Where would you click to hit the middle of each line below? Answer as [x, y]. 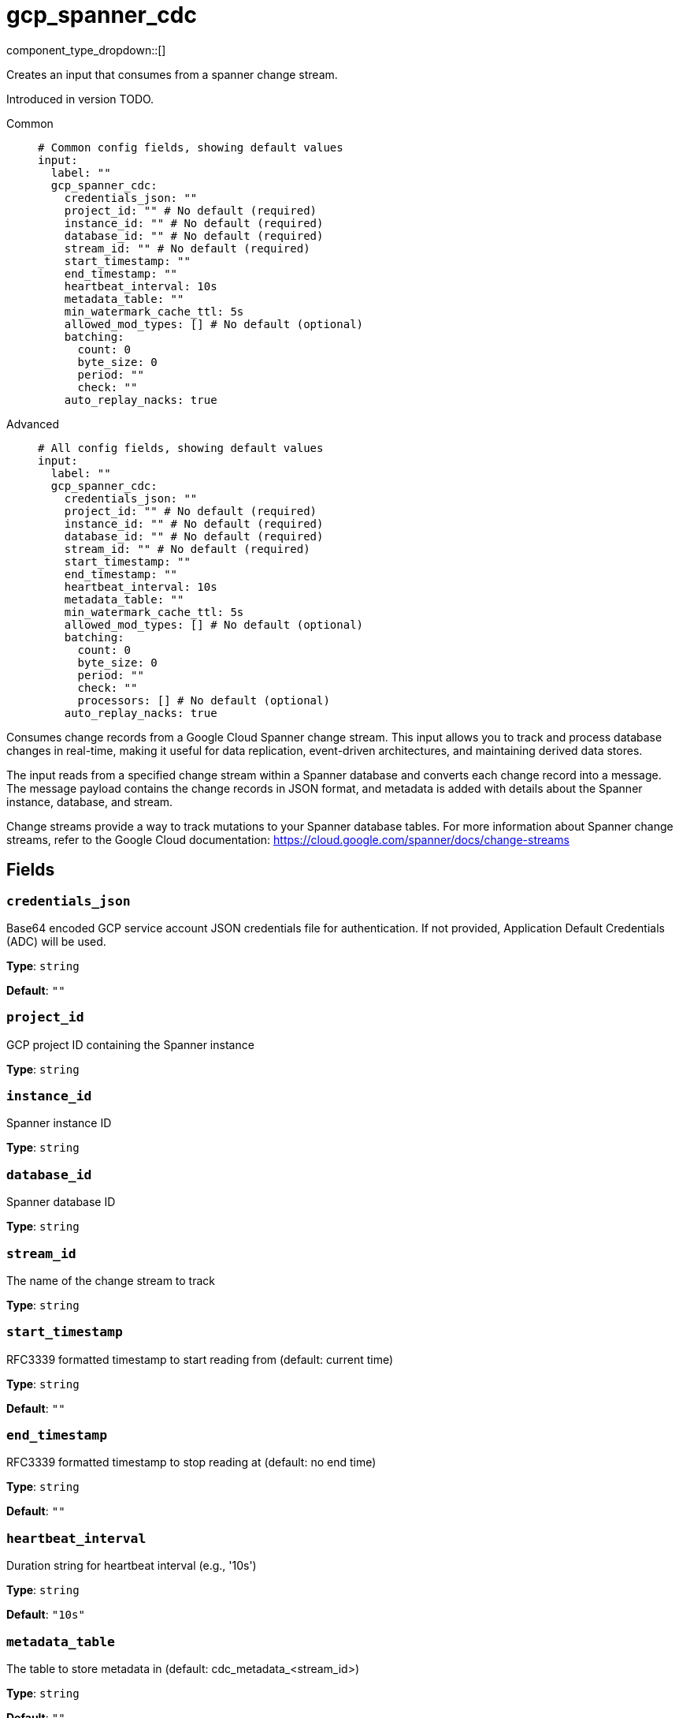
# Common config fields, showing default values [191, 147]
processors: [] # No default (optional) [204, 700]
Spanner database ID [61, 1202]
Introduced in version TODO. [80, 99]
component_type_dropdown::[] [86, 50]
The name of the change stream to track [111, 1280]
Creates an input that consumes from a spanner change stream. [172, 74]
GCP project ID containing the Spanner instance [130, 1044]
